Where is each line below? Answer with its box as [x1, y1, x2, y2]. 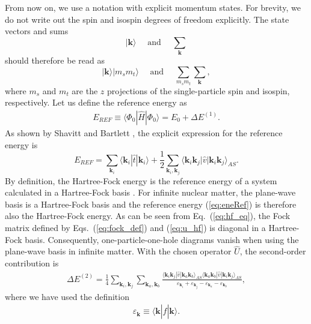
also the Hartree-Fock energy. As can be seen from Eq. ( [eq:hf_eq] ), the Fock [5, 209, 291, 222]
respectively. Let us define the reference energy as [5, 96, 187, 109]
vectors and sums [5, 25, 69, 37]
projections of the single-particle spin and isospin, [107, 84, 290, 97]
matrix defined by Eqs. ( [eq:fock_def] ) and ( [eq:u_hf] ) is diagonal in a [5, 221, 266, 233]
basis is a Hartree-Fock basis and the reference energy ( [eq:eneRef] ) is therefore [5, 197, 297, 210]
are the [72, 84, 98, 97]
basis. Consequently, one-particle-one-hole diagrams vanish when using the [25, 233, 299, 245]
